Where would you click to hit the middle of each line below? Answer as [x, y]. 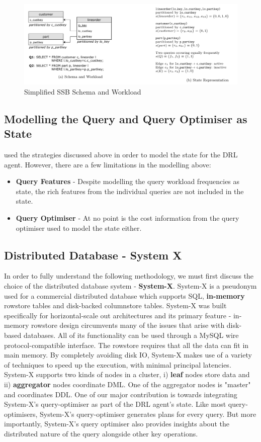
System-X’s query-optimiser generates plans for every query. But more [148, 414]
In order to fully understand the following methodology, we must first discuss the [129, 276]
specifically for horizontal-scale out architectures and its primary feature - [118, 315]
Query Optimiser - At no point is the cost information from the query [127, 217]
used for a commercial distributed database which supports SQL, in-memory [124, 295]
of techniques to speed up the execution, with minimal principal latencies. [118, 364]
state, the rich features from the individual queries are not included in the [130, 191]
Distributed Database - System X [93, 255]
